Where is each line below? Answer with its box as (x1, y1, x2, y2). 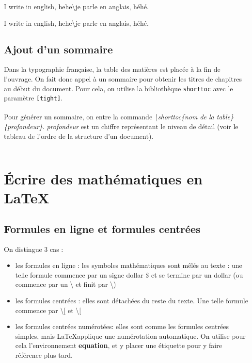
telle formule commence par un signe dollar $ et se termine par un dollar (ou (15, 269, 243, 280)
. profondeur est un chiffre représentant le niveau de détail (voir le (42, 121, 238, 132)
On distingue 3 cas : (4, 244, 63, 254)
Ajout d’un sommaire (4, 41, 113, 56)
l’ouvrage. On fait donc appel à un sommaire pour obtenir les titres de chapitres (4, 73, 242, 83)
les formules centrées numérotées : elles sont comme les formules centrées (15, 321, 229, 331)
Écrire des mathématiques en (4, 169, 203, 189)
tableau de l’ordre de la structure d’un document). (4, 131, 154, 141)
